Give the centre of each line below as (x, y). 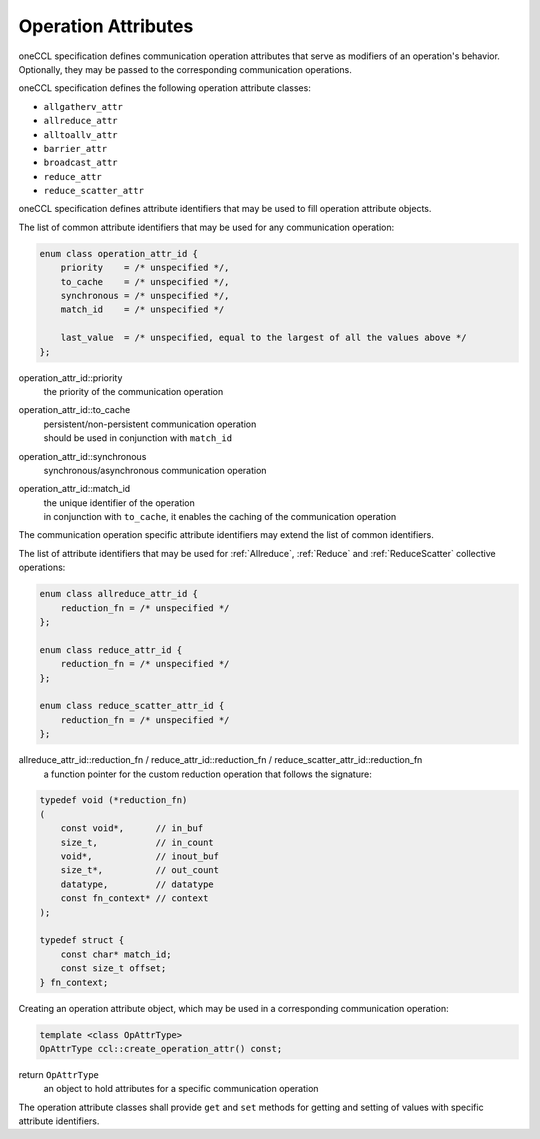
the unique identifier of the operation (119, 502)
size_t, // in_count (137, 842)
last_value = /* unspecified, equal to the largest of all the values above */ (263, 338)
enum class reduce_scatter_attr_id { (132, 706)
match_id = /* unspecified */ (142, 309)
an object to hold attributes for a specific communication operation (181, 1089)
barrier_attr (75, 148)
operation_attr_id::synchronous (82, 456)
